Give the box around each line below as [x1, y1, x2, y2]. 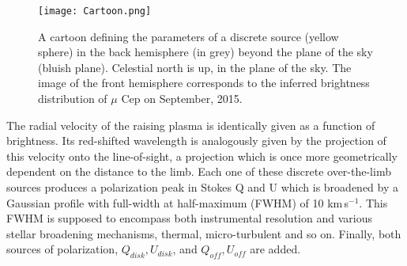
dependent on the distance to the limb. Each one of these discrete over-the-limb [6, 163, 391, 180]
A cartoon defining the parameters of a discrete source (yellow [38, 28, 339, 44]
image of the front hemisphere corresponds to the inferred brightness [38, 74, 370, 91]
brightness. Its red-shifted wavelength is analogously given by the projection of [6, 132, 386, 149]
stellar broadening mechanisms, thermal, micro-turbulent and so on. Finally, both [6, 225, 401, 241]
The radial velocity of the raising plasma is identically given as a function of [6, 116, 375, 133]
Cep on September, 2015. [121, 90, 243, 107]
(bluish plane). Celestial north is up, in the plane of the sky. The [38, 59, 352, 75]
